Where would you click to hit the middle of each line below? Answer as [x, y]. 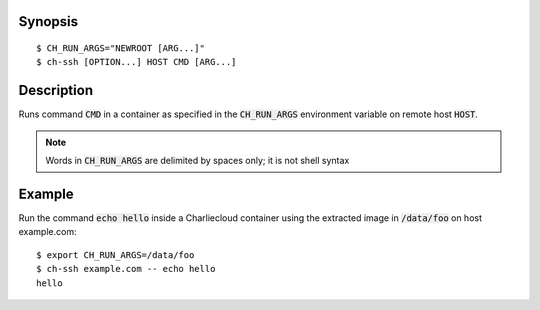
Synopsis [48, 21]
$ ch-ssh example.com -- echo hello [126, 269]
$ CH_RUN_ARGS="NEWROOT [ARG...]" [120, 48]
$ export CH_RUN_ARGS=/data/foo [115, 254]
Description [56, 90]
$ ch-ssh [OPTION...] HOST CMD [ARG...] [136, 62]
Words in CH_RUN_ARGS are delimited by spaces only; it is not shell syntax [197, 161]
